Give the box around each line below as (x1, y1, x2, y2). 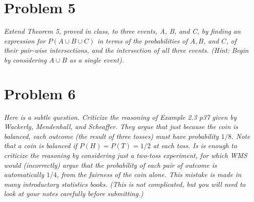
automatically (4, 169, 44, 180)
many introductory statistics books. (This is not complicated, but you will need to (4, 179, 246, 189)
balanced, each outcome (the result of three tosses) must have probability (4, 131, 219, 141)
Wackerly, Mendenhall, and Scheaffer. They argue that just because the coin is (4, 121, 238, 132)
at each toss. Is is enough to (153, 140, 237, 151)
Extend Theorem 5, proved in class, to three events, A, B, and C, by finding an (4, 26, 241, 36)
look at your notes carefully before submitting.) (4, 188, 143, 199)
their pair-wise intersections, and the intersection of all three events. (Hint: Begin (4, 45, 249, 55)
